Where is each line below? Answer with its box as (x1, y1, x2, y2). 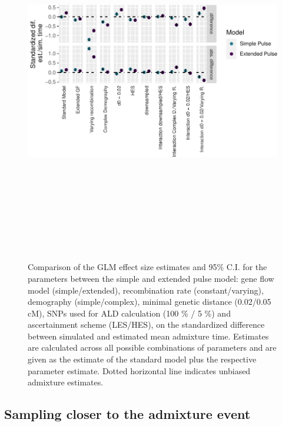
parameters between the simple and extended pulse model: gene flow (28, 272, 274, 284)
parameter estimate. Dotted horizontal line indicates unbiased (28, 364, 251, 377)
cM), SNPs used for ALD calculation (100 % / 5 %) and (28, 307, 231, 319)
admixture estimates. (28, 376, 104, 388)
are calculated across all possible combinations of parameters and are (28, 341, 277, 354)
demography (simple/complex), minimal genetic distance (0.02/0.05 (28, 295, 271, 308)
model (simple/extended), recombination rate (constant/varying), (28, 284, 264, 296)
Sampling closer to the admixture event (4, 405, 251, 423)
